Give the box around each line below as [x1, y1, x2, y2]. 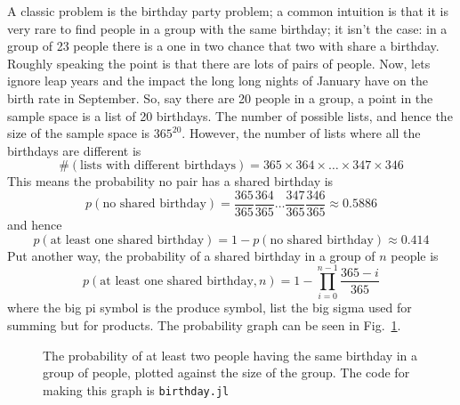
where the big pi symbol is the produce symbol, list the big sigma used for [7, 298, 412, 317]
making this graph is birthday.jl [43, 380, 230, 399]
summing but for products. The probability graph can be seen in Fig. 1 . [7, 315, 401, 334]
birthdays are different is [7, 141, 141, 159]
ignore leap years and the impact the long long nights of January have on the [7, 71, 428, 90]
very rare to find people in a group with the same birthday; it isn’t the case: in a [7, 19, 448, 37]
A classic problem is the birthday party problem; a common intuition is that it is [7, 2, 448, 20]
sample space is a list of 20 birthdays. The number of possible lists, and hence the [7, 106, 453, 125]
